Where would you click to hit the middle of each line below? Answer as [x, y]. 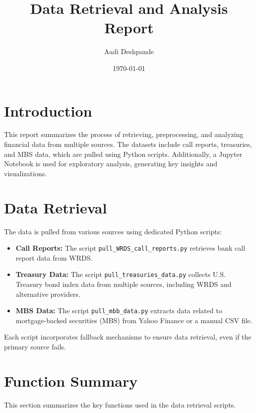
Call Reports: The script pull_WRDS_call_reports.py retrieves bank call [130, 248]
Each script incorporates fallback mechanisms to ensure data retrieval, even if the [128, 337]
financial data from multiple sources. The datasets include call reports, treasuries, [128, 144]
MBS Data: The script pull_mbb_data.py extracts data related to [119, 310]
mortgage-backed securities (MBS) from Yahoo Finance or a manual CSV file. [134, 320]
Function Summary [71, 380]
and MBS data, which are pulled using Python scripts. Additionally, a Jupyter [123, 154]
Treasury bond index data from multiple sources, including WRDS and [124, 284]
